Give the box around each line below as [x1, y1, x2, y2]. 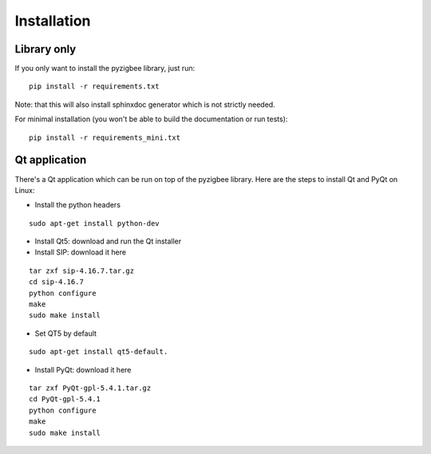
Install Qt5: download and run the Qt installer [34, 236, 182, 247]
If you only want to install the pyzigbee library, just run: [14, 64, 196, 73]
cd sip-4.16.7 [29, 278, 84, 286]
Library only [14, 42, 77, 56]
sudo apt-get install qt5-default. [29, 347, 168, 357]
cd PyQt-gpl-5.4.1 [29, 395, 101, 404]
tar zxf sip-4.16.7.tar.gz [29, 266, 135, 275]
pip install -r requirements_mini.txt [29, 132, 181, 142]
